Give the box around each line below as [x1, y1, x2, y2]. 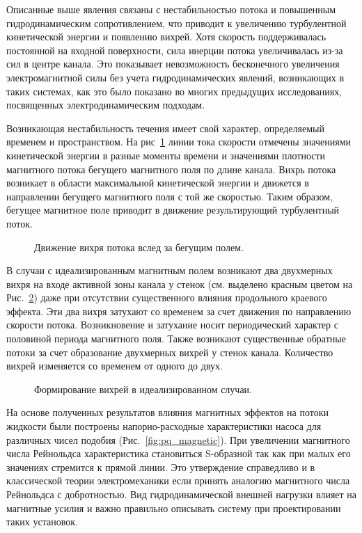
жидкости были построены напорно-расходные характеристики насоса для [6, 419, 322, 433]
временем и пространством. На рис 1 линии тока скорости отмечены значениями [6, 134, 352, 149]
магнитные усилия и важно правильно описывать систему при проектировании [6, 500, 341, 515]
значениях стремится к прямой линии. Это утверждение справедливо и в [6, 459, 315, 474]
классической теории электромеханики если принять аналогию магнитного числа [6, 473, 350, 488]
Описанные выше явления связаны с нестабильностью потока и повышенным [6, 2, 336, 16]
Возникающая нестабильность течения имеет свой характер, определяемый [6, 120, 324, 135]
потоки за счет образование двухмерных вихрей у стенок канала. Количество [6, 344, 333, 359]
